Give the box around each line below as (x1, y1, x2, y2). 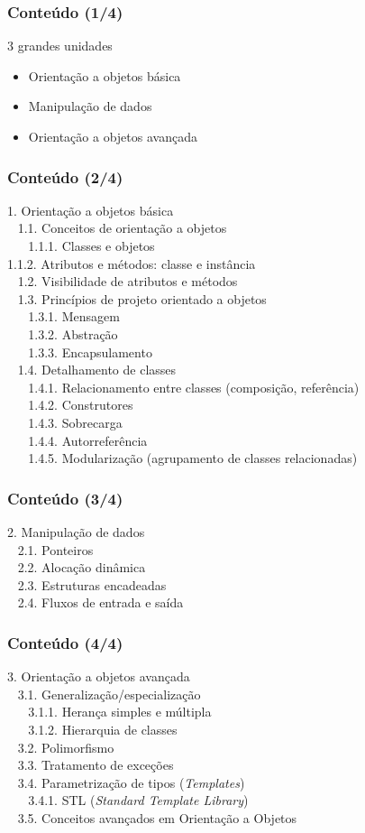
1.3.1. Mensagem (28, 307, 120, 326)
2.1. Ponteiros (17, 540, 94, 559)
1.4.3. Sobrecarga (28, 412, 123, 431)
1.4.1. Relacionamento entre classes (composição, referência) (28, 377, 360, 396)
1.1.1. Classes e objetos (28, 236, 155, 255)
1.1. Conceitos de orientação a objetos (17, 218, 227, 237)
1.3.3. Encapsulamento (28, 342, 152, 361)
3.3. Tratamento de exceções (17, 755, 174, 774)
